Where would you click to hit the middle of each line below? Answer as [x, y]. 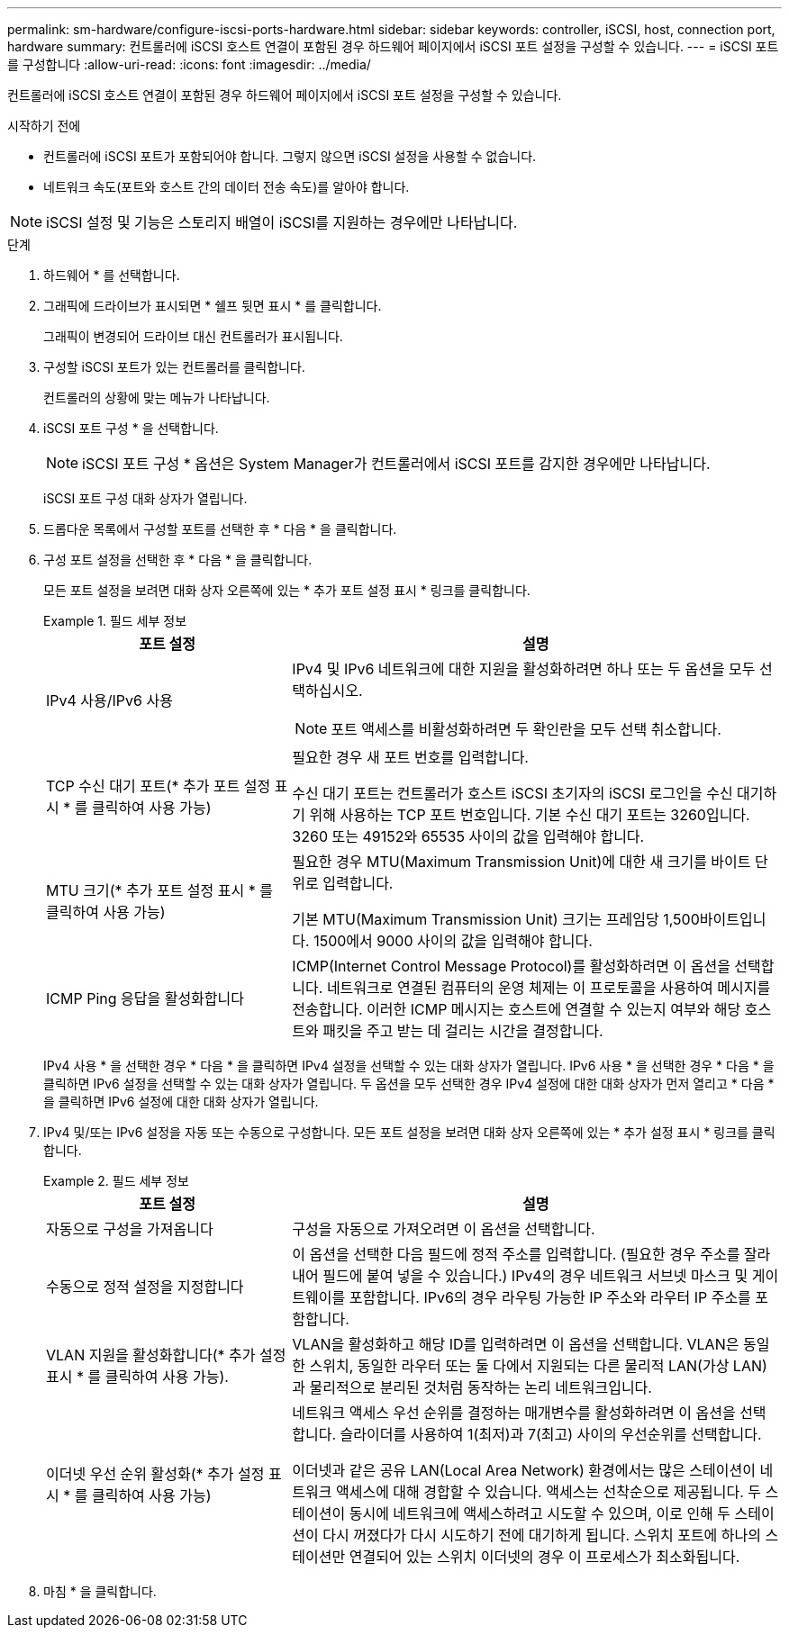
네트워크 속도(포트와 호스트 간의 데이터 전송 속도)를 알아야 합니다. [227, 187]
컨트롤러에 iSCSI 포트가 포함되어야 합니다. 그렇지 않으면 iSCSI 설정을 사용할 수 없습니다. [290, 156]
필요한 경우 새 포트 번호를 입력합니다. [410, 757]
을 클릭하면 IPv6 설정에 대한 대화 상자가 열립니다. [181, 1102]
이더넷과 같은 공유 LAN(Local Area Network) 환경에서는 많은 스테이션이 [524, 1470]
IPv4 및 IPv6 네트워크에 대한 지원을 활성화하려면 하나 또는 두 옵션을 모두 [524, 669]
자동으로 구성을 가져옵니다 [130, 1229]
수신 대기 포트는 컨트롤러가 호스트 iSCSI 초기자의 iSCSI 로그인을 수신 [512, 793]
